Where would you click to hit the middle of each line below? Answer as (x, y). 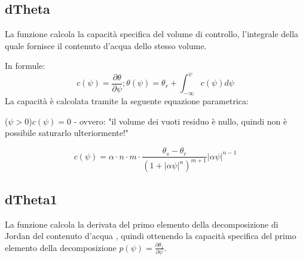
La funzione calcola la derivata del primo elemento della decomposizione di (142, 224)
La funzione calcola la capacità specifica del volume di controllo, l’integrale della (152, 34)
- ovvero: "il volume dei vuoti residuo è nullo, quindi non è (180, 121)
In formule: (25, 66)
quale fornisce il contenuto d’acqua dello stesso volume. (106, 45)
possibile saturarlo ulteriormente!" (67, 133)
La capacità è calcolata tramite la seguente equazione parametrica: (127, 101)
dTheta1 (31, 199)
